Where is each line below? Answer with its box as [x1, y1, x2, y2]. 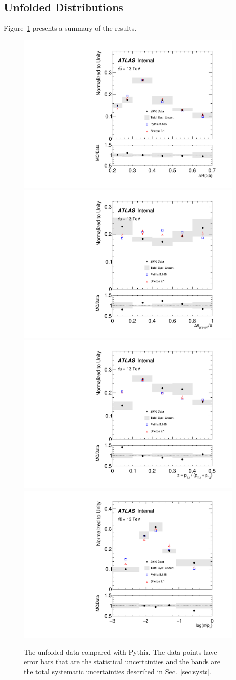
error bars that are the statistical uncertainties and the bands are [24, 656, 221, 667]
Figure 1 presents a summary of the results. [4, 23, 137, 33]
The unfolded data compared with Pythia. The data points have [24, 646, 217, 657]
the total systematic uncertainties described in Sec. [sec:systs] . [24, 666, 211, 676]
